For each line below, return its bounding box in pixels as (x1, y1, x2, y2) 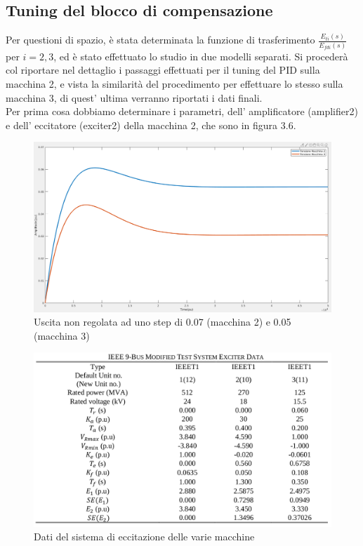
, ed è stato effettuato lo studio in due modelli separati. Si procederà (53, 48, 348, 63)
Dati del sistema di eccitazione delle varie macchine (34, 529, 255, 544)
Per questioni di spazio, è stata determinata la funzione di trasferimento (6, 32, 315, 47)
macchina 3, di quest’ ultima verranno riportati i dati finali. (6, 90, 263, 105)
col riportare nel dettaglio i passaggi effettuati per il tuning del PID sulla (6, 62, 320, 77)
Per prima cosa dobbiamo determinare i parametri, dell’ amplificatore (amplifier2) (6, 104, 358, 119)
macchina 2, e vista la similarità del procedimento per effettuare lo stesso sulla (6, 76, 343, 91)
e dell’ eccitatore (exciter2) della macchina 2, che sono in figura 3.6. (6, 117, 296, 132)
